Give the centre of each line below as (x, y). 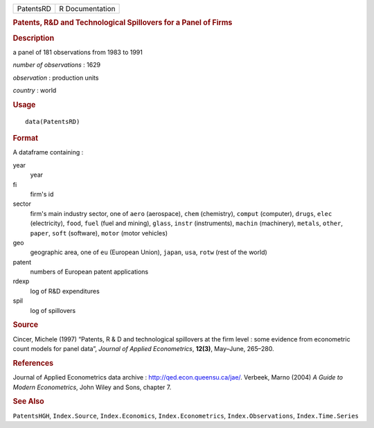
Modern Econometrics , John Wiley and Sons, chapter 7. (92, 387)
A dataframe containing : (48, 152)
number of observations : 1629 (56, 65)
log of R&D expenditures (65, 291)
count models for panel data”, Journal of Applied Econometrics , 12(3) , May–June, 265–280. (143, 349)
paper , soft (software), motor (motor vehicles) (99, 233)
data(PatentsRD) (53, 122)
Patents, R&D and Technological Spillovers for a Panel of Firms (123, 23)
